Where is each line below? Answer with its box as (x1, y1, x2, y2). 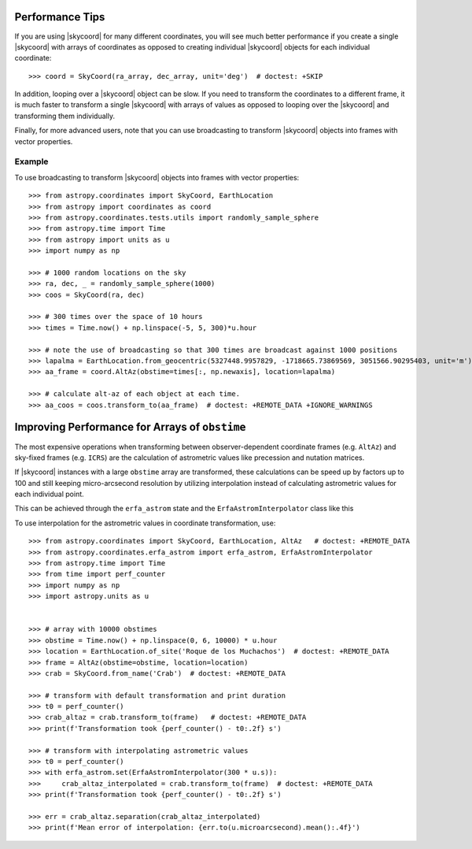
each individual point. (14, 489, 84, 499)
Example (14, 156, 49, 167)
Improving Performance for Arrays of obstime (14, 421, 246, 434)
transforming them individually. (14, 111, 116, 120)
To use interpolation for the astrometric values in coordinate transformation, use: (14, 518, 276, 528)
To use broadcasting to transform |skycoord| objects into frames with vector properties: (14, 172, 300, 182)
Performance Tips (14, 10, 105, 24)
